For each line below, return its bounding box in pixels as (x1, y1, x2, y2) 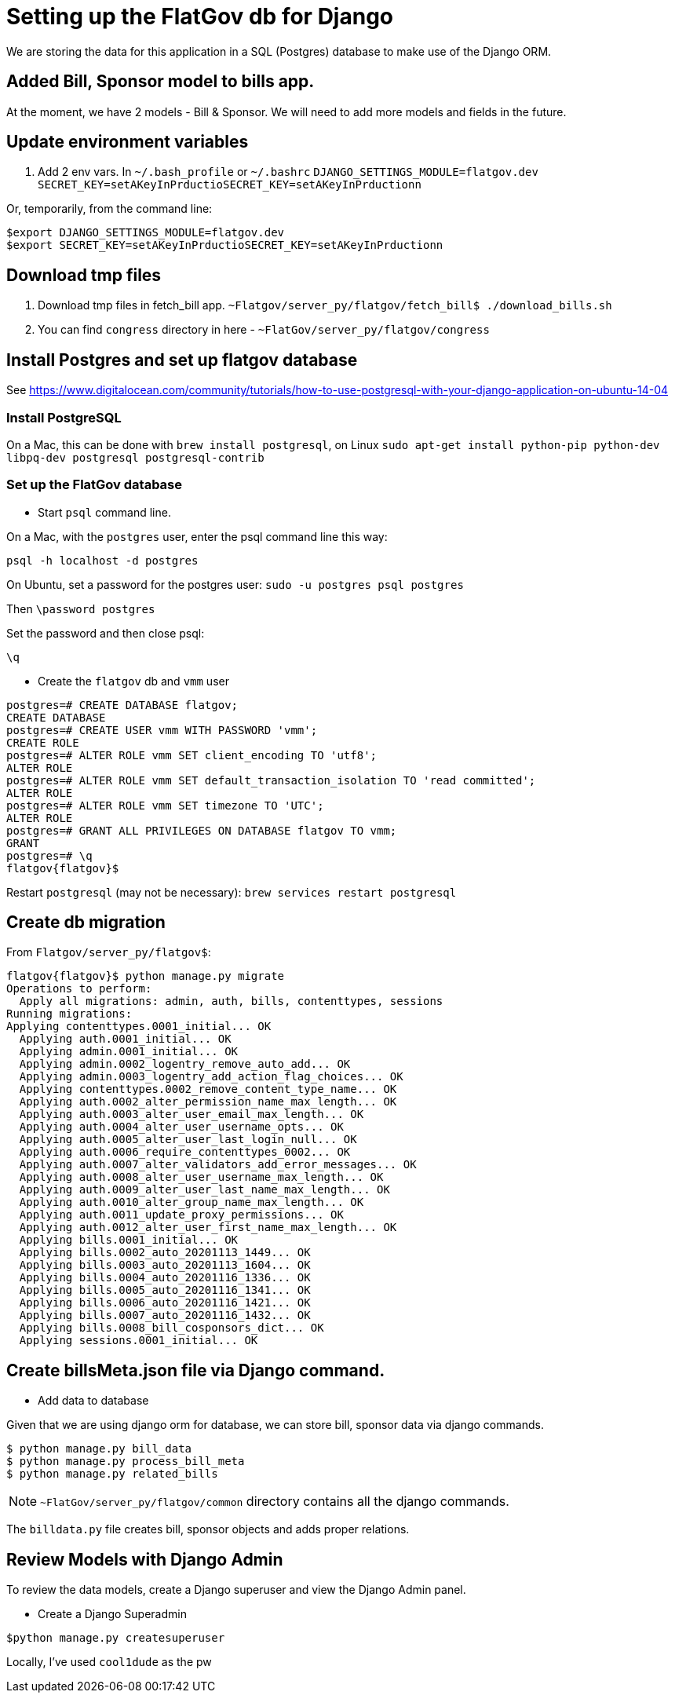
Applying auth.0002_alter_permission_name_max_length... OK (19, 1095, 397, 1109)
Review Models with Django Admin (6, 1549, 283, 1569)
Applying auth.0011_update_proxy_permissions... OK (19, 1208, 344, 1222)
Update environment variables (6, 132, 249, 152)
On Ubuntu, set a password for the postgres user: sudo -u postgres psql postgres (6, 577, 464, 591)
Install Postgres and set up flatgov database (6, 349, 358, 370)
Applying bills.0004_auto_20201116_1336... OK (19, 1271, 311, 1284)
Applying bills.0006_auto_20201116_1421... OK (19, 1296, 311, 1310)
